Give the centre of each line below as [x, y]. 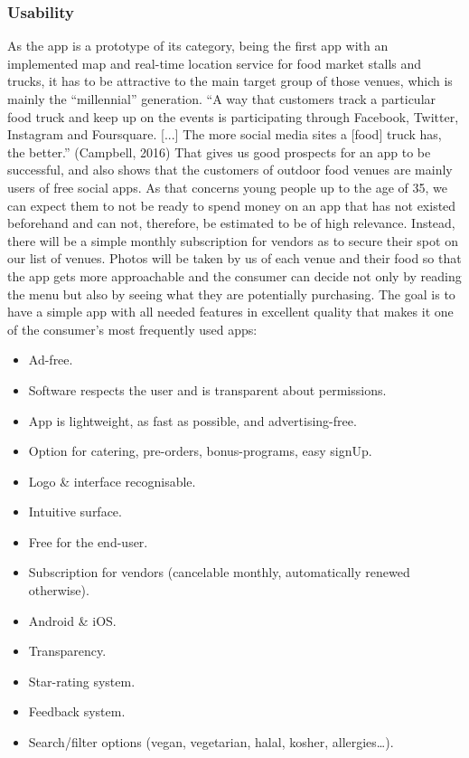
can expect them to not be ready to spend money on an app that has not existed [232, 205]
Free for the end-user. [88, 541]
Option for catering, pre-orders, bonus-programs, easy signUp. [200, 451]
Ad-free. [51, 360]
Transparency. [67, 651]
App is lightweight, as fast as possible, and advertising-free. [192, 420]
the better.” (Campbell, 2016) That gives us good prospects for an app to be [219, 152]
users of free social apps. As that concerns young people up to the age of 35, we [228, 187]
